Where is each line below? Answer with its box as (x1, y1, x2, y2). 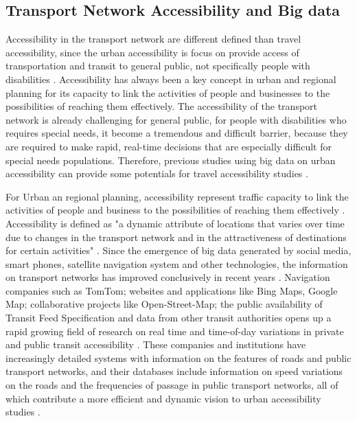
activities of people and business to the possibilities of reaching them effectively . (5, 203, 345, 217)
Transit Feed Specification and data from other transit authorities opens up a (5, 310, 332, 325)
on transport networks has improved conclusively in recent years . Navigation (5, 270, 330, 284)
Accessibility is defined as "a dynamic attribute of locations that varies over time (5, 216, 345, 230)
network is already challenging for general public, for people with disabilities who (5, 112, 347, 126)
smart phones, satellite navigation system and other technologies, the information (5, 256, 348, 271)
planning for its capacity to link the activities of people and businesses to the (5, 85, 330, 100)
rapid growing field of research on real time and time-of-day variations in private (5, 323, 344, 338)
